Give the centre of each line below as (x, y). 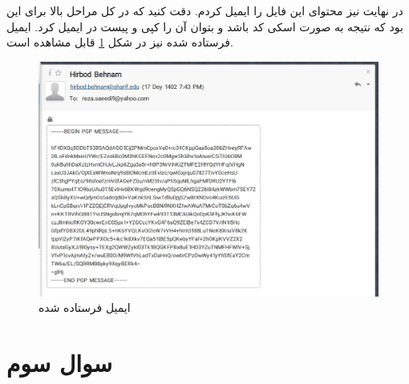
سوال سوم (60, 362)
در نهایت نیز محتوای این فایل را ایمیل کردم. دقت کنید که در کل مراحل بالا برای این (205, 10)
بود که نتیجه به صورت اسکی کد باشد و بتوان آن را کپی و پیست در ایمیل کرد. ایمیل (205, 26)
